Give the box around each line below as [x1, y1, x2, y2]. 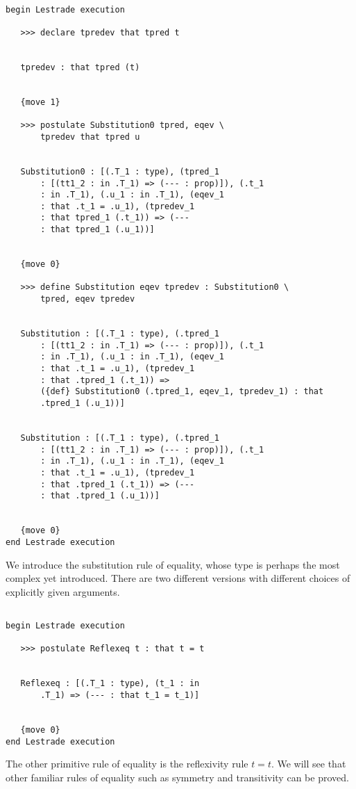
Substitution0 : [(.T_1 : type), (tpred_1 [20, 166, 219, 177]
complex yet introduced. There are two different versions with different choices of [6, 571, 350, 585]
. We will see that [271, 756, 346, 771]
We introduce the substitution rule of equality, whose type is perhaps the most [6, 557, 340, 571]
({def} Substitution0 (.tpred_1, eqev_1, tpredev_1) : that [40, 387, 324, 397]
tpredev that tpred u [40, 131, 140, 142]
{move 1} [20, 97, 60, 107]
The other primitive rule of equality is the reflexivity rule [6, 756, 248, 771]
